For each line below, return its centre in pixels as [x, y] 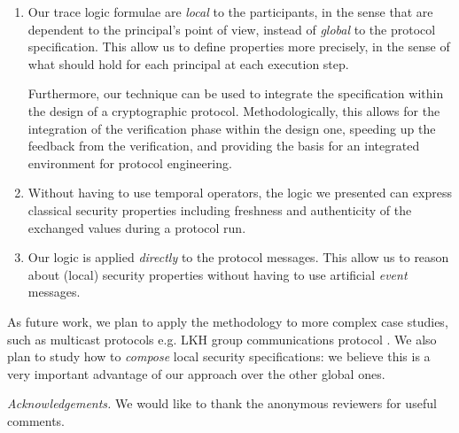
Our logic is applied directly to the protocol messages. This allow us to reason [238, 257]
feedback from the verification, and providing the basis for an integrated [224, 146]
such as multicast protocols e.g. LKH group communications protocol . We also [222, 339]
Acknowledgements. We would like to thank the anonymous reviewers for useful [222, 403]
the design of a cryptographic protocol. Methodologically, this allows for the [234, 110]
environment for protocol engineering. [130, 162]
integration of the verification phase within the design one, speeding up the [232, 128]
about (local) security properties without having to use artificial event [218, 274]
